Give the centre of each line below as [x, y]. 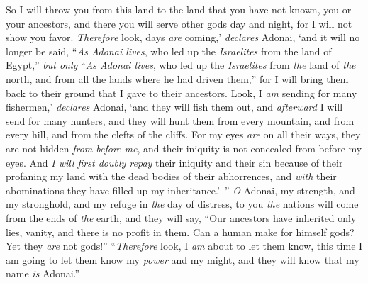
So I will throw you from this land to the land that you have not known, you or [179, 9]
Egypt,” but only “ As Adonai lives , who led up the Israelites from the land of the [181, 65]
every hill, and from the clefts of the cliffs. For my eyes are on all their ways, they [183, 134]
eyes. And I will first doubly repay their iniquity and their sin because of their [174, 162]
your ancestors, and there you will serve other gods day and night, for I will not [179, 23]
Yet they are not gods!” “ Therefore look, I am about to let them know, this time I [184, 246]
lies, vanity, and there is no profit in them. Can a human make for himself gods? [180, 232]
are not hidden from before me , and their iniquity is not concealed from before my [184, 148]
